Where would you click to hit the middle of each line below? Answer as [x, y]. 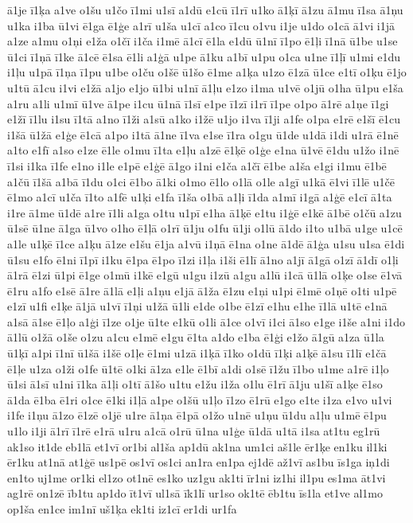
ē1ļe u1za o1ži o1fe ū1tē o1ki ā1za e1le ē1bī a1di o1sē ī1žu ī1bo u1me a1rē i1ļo [198, 368]
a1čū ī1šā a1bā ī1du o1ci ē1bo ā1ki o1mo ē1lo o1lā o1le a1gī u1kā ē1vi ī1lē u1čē [201, 181]
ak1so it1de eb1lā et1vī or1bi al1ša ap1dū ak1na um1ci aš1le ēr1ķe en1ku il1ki [197, 446]
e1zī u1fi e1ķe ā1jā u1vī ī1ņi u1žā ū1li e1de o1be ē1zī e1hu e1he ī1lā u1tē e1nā [197, 306]
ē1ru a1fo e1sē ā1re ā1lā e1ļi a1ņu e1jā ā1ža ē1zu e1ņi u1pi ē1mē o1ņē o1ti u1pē [202, 290]
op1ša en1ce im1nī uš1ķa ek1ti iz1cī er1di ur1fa [122, 509]
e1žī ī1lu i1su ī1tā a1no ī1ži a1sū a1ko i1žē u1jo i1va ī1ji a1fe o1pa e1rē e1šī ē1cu [204, 119]
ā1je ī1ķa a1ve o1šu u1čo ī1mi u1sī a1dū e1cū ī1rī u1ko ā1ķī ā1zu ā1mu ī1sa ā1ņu [205, 10]
